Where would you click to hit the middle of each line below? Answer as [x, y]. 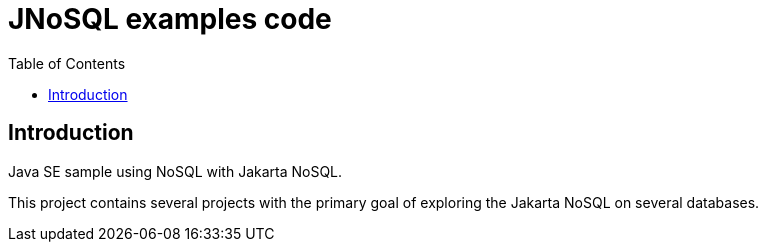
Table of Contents [67, 63]
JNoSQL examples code [170, 19]
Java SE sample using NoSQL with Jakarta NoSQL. [175, 171]
